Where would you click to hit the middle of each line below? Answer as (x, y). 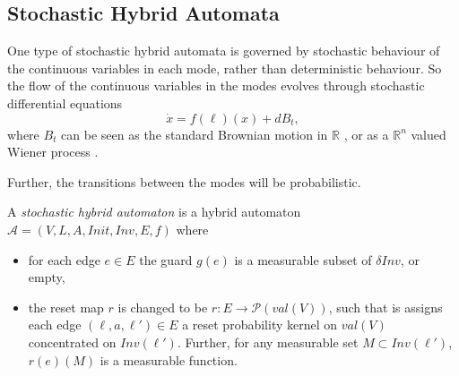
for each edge (64, 259)
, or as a (366, 134)
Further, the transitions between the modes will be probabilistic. (184, 181)
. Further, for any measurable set (268, 342)
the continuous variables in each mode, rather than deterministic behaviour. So (225, 68)
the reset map (66, 307)
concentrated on (72, 342)
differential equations (65, 103)
